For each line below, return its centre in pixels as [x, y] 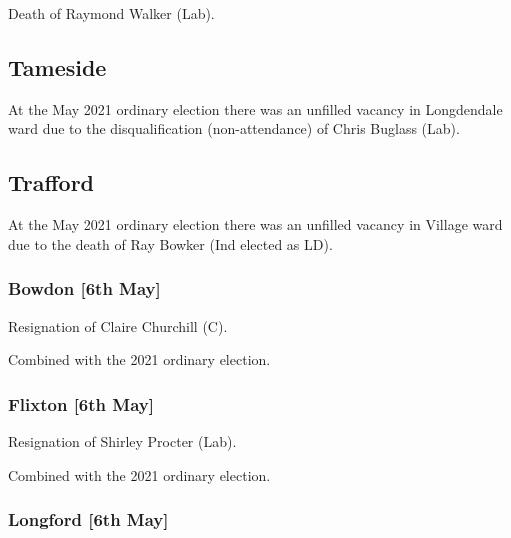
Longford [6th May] [88, 519]
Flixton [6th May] [81, 403]
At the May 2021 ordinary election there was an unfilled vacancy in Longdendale [255, 108]
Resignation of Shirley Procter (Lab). [122, 441]
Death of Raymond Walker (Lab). [111, 13]
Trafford [51, 182]
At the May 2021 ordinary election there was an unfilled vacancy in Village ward [255, 224]
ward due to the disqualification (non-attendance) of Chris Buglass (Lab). [234, 128]
